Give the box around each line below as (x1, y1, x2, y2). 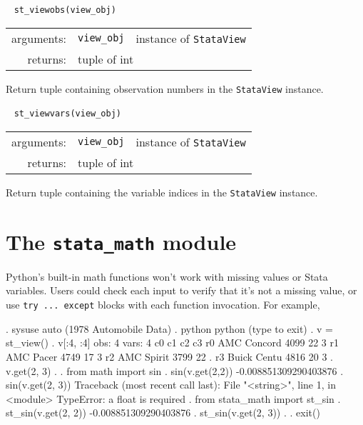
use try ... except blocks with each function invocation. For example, (6, 297, 320, 312)
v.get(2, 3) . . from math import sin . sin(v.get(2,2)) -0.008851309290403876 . (6, 363, 344, 378)
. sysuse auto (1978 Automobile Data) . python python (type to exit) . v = (6, 321, 333, 336)
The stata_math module (6, 226, 237, 256)
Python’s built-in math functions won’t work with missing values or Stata (6, 269, 328, 284)
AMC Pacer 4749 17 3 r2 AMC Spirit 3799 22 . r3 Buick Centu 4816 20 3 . (6, 349, 334, 364)
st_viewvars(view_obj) (14, 109, 122, 119)
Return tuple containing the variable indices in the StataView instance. (6, 184, 318, 199)
